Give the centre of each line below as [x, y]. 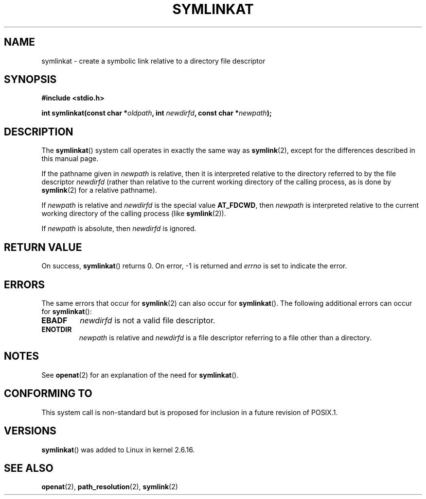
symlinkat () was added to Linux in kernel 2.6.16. [118, 449]
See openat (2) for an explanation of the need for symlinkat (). [140, 375]
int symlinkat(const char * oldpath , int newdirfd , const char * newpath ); [157, 113]
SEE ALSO [29, 468]
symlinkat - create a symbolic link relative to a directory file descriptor [153, 61]
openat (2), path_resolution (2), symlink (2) [110, 487]
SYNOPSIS [30, 80]
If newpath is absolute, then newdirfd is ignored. [119, 229]
